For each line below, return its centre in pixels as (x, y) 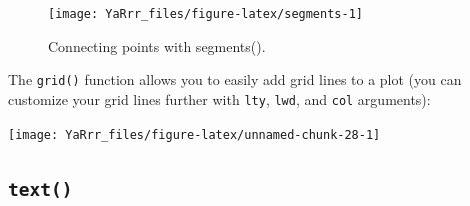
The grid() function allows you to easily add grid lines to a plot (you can (235, 79)
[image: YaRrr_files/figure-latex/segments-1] (205, 14)
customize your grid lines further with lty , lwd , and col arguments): (219, 98)
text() (40, 189)
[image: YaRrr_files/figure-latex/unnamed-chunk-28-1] (194, 134)
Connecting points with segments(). (157, 45)
